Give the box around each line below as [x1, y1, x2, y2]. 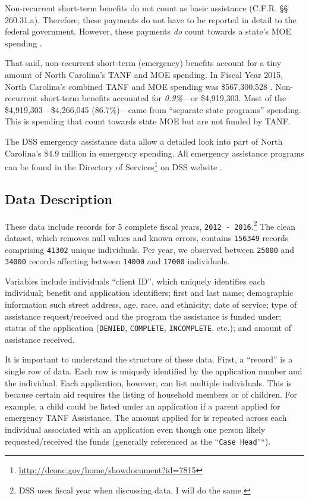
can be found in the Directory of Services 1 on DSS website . [5, 159, 222, 173]
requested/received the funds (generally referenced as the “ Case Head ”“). [5, 435, 271, 447]
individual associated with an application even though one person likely [5, 423, 266, 436]
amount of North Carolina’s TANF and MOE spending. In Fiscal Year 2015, [5, 68, 283, 80]
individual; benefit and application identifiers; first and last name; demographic [5, 286, 294, 299]
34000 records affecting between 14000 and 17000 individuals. [5, 255, 229, 267]
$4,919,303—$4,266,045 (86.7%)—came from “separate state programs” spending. [5, 103, 301, 115]
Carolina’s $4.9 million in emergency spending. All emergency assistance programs [5, 146, 304, 159]
